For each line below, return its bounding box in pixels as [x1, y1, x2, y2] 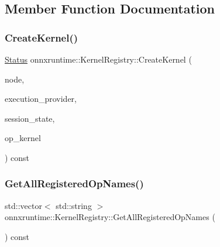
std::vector [5, 199, 42, 211]
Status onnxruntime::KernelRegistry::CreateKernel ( [5, 53, 192, 65]
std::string [56, 199, 92, 211]
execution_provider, [5, 92, 77, 105]
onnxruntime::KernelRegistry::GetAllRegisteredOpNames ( [5, 211, 215, 223]
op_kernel [5, 132, 41, 144]
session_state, [5, 112, 55, 124]
